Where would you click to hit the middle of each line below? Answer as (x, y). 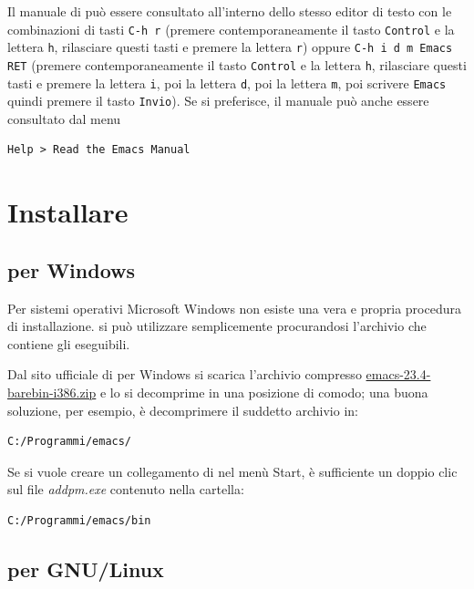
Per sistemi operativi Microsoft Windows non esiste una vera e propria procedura (234, 308)
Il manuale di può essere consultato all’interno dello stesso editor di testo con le (230, 11)
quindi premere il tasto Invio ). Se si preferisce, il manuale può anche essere (218, 101)
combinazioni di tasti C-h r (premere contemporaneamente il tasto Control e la (231, 29)
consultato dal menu (64, 118)
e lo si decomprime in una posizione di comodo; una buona (264, 393)
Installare (68, 212)
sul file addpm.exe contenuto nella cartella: (126, 489)
